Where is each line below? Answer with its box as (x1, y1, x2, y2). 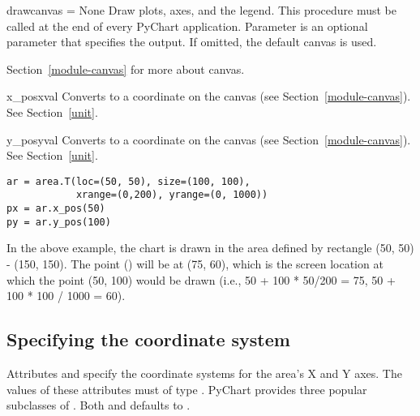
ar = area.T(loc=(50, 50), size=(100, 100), (6, 175, 251, 187)
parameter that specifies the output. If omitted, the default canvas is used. (6, 33, 377, 50)
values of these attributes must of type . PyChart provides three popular (6, 380, 367, 397)
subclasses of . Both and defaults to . (6, 397, 191, 414)
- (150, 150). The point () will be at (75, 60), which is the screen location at (6, 255, 384, 272)
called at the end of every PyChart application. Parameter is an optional (6, 17, 368, 34)
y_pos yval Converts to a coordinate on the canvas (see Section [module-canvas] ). (6, 131, 411, 148)
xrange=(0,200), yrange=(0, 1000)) (75, 189, 268, 201)
